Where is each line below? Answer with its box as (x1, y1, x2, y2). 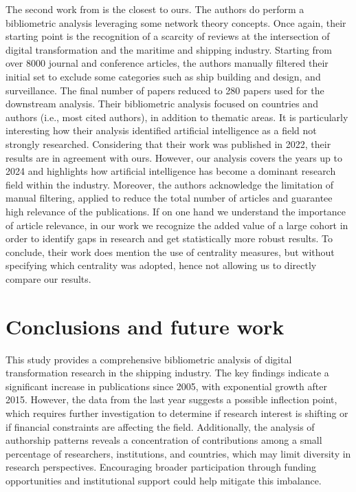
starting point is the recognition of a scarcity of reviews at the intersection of (5, 29, 330, 43)
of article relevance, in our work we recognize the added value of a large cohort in (5, 217, 348, 232)
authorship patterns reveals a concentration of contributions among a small (5, 433, 322, 447)
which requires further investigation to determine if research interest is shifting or (5, 405, 348, 420)
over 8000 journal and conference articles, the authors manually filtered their (5, 56, 329, 70)
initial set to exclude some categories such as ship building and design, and (5, 69, 321, 83)
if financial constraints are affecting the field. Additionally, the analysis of (5, 419, 315, 434)
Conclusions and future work (5, 312, 285, 340)
